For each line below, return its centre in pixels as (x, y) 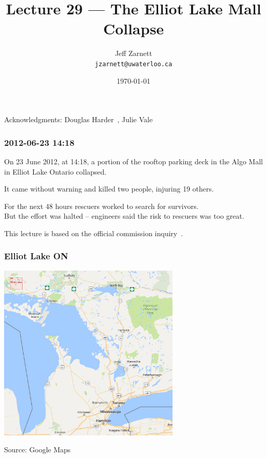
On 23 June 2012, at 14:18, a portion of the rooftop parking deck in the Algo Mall (133, 161)
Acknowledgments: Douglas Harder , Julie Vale (79, 119)
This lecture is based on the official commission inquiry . (94, 233)
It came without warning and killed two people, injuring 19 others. (109, 189)
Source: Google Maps (37, 450)
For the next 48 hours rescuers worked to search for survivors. (101, 206)
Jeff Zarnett (133, 53)
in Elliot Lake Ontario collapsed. (55, 171)
